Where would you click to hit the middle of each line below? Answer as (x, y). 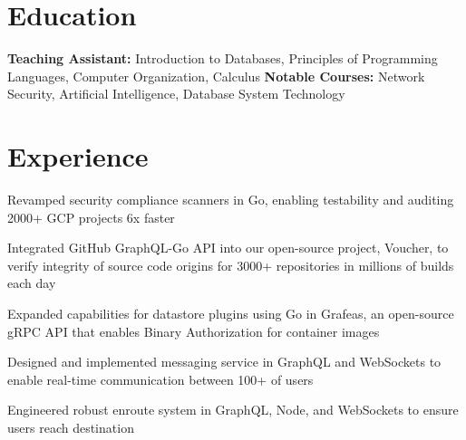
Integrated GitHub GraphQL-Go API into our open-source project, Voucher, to (228, 248)
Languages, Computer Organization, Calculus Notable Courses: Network (216, 76)
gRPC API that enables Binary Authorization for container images (194, 331)
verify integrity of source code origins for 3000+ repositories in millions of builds (231, 265)
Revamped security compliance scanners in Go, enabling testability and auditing (231, 200)
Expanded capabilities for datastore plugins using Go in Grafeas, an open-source (231, 313)
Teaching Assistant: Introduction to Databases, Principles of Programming (223, 58)
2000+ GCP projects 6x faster (91, 217)
